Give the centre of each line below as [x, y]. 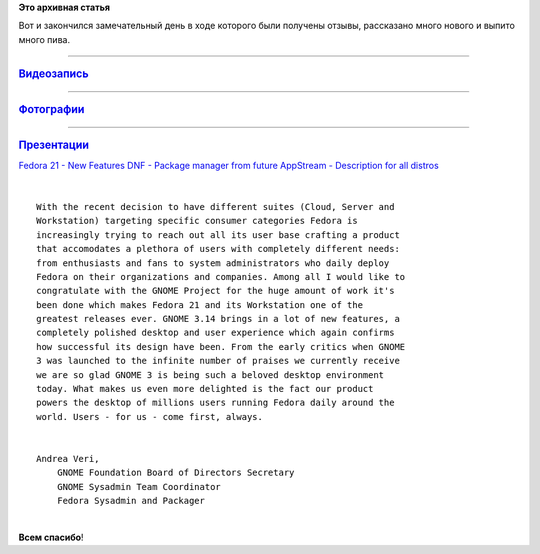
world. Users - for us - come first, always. [150, 416]
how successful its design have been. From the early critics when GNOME [221, 346]
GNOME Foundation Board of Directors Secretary [175, 473]
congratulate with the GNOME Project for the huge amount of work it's [215, 291]
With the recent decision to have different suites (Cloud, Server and [215, 206]
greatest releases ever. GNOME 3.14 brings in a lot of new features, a [218, 319]
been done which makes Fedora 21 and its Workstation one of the [200, 304]
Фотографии [51, 110]
